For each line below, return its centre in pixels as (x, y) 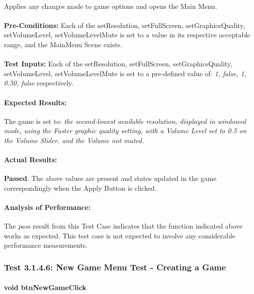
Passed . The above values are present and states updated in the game (110, 178)
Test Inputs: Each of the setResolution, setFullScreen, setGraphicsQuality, (118, 64)
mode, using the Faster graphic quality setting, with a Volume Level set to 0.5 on (125, 131)
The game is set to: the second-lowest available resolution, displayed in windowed (125, 121)
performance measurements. (46, 245)
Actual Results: (31, 160)
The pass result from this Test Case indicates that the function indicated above (123, 226)
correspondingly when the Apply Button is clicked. (80, 188)
